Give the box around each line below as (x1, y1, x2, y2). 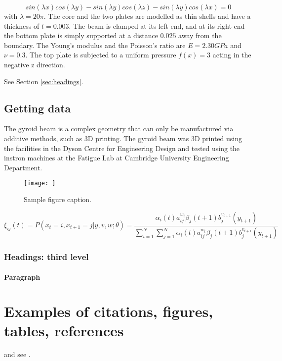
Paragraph (4, 271, 40, 282)
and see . (4, 349, 31, 359)
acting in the (212, 50, 251, 60)
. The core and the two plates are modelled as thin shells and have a (43, 11, 251, 21)
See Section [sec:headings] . (4, 76, 83, 86)
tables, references (4, 320, 124, 340)
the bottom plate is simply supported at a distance (4, 30, 158, 41)
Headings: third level (4, 251, 89, 263)
